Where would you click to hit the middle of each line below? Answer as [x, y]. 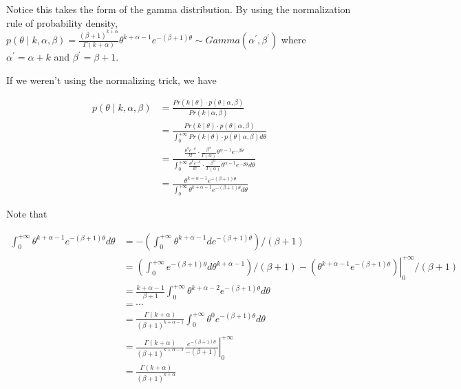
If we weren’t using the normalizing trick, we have [111, 80]
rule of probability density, [62, 22]
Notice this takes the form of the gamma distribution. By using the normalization [179, 9]
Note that [27, 213]
